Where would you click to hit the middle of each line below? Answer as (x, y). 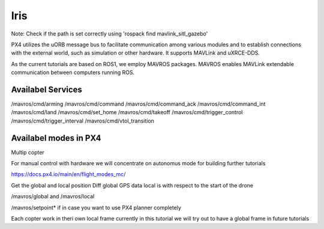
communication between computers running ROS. (73, 73)
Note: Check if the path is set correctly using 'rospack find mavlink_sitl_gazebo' (109, 34)
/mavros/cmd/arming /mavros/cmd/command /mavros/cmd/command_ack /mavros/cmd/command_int (138, 104)
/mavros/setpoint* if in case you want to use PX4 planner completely (96, 207)
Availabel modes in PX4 (56, 138)
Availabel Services (46, 89)
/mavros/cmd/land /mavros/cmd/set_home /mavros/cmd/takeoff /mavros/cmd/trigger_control (127, 112)
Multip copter (28, 152)
